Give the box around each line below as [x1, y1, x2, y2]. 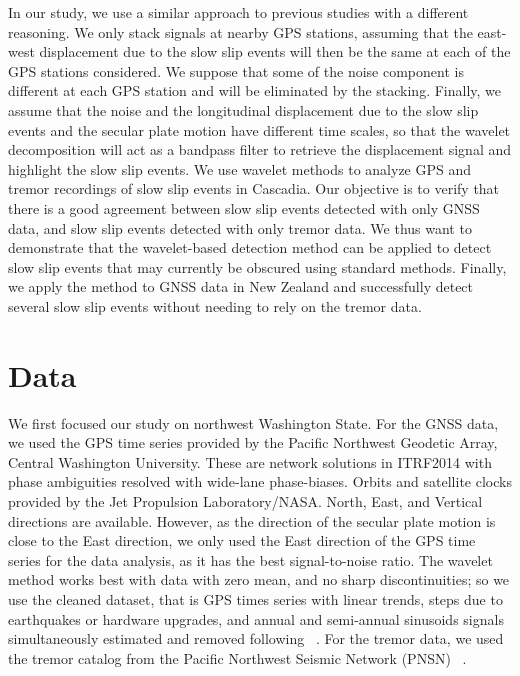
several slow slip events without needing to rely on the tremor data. [8, 295, 422, 316]
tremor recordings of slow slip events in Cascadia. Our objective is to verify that [8, 178, 500, 199]
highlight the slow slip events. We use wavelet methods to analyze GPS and [8, 158, 472, 179]
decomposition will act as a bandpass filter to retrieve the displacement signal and [8, 139, 512, 160]
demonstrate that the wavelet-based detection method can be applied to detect [8, 237, 492, 258]
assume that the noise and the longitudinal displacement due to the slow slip [8, 99, 479, 120]
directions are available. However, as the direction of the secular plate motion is [8, 510, 496, 531]
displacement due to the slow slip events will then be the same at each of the [39, 41, 511, 62]
